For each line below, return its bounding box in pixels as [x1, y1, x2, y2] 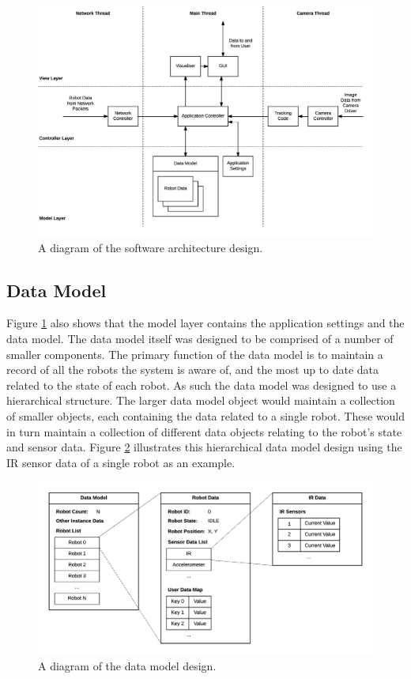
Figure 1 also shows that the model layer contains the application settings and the [6, 315, 405, 331]
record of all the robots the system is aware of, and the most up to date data [6, 361, 379, 378]
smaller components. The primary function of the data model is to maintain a [6, 345, 383, 362]
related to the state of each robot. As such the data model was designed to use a [6, 376, 397, 393]
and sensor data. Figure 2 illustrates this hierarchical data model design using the [6, 439, 402, 455]
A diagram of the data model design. [38, 658, 217, 674]
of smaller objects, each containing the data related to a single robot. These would [6, 408, 405, 424]
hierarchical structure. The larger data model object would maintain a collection [6, 392, 395, 409]
